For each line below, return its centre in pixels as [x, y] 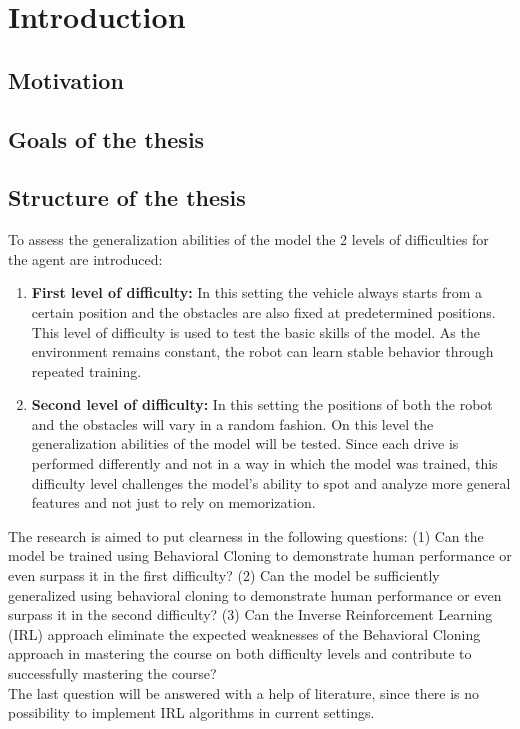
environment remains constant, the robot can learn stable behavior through [262, 351]
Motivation [66, 79]
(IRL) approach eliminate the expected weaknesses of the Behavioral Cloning [244, 633]
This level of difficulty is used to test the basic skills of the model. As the [255, 331]
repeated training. [86, 370]
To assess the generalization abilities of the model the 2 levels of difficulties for [248, 239]
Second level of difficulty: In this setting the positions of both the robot [262, 404]
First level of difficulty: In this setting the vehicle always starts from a [256, 292]
